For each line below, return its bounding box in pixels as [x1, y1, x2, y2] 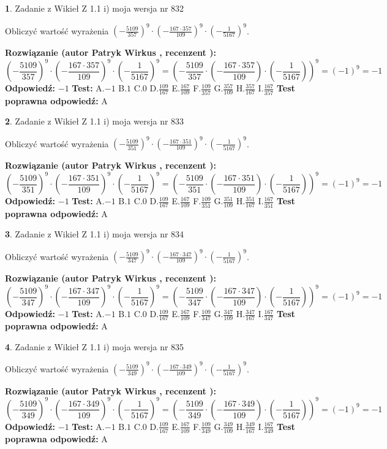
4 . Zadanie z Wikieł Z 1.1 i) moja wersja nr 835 [5, 340, 184, 353]
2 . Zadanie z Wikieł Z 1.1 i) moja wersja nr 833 [5, 115, 184, 128]
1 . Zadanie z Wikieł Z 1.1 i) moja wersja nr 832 [5, 2, 184, 14]
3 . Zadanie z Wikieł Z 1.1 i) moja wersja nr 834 [5, 228, 184, 240]
